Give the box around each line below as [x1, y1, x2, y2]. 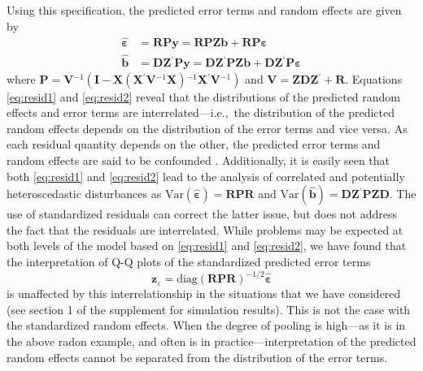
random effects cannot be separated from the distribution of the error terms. [7, 348, 388, 365]
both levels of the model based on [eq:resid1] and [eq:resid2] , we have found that [7, 237, 407, 254]
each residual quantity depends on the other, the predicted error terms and [7, 136, 381, 153]
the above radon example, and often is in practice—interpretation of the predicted [7, 332, 416, 349]
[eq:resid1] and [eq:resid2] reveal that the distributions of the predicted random [7, 88, 401, 105]
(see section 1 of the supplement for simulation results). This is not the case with [7, 300, 411, 317]
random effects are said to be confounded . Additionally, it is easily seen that [7, 152, 390, 169]
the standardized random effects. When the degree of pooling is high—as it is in [7, 317, 406, 334]
